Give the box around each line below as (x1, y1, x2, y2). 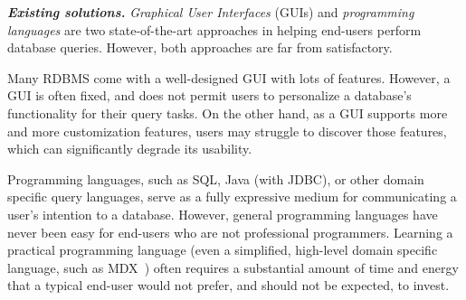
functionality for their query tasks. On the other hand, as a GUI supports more (7, 103, 448, 122)
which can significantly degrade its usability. (7, 139, 252, 158)
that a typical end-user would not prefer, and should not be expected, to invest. (7, 276, 450, 295)
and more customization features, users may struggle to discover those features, (7, 121, 447, 140)
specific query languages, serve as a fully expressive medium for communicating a (7, 187, 457, 206)
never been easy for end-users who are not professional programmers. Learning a (7, 222, 453, 241)
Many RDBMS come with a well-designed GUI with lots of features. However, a (7, 68, 451, 87)
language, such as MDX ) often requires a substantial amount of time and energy (7, 258, 459, 277)
